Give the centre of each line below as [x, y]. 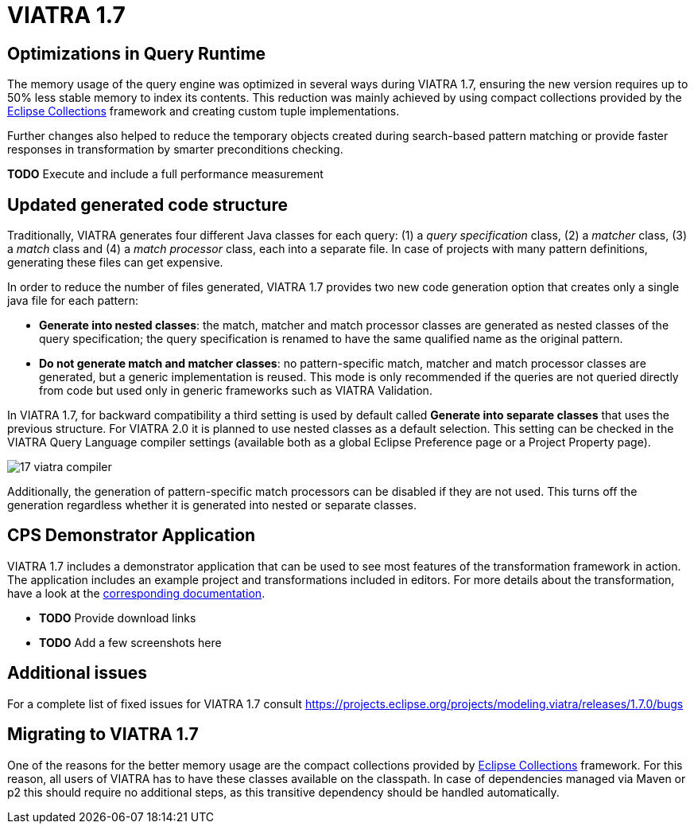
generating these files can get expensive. [115, 263]
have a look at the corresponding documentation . [136, 593]
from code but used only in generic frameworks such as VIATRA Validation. [236, 391]
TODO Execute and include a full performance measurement [165, 174]
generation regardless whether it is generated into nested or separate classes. [212, 505]
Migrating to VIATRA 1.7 [103, 735]
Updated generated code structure [147, 205]
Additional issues [78, 673]
